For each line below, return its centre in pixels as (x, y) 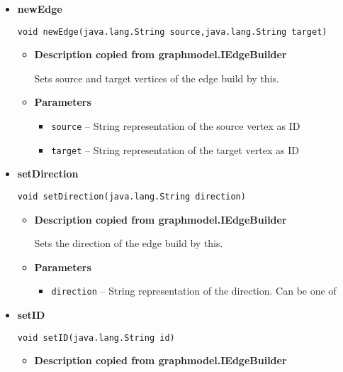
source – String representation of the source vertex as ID (176, 126)
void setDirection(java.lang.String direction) (131, 196)
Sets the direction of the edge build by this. (129, 243)
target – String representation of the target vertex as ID (175, 149)
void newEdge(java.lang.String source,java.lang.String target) (172, 32)
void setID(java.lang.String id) (96, 338)
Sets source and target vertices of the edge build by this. (157, 78)
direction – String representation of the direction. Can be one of (194, 291)
